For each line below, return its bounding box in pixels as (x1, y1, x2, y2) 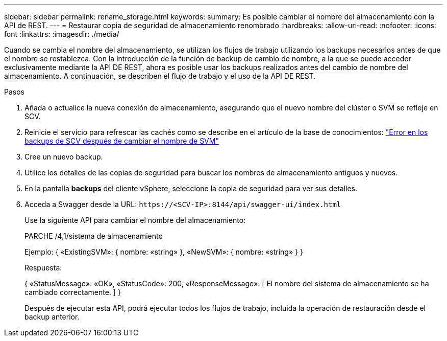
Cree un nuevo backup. (24, 152, 103, 161)
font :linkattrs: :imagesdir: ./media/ (4, 30, 119, 38)
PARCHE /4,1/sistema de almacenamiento (24, 232, 163, 240)
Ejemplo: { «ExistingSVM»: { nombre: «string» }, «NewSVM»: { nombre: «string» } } (24, 247, 303, 256)
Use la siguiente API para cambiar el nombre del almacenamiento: (24, 216, 246, 224)
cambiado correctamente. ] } (24, 288, 121, 297)
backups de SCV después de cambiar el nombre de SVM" (24, 137, 219, 145)
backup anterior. (24, 312, 80, 321)
